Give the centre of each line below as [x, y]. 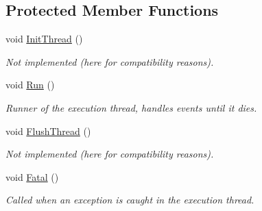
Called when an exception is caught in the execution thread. [130, 200]
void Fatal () [32, 176]
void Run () [30, 85]
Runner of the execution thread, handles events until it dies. [131, 107]
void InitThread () [44, 39]
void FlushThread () [48, 131]
